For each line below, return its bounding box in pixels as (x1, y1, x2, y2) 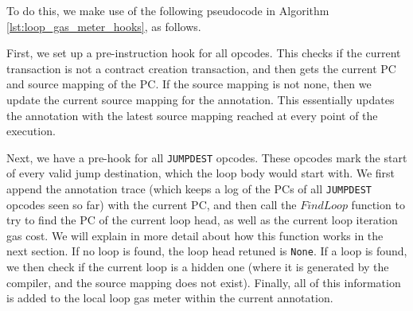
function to (351, 196, 405, 212)
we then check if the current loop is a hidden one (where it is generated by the (6, 259, 389, 275)
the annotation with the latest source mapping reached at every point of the (6, 107, 378, 123)
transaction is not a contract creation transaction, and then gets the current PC (6, 60, 396, 76)
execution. (6, 122, 56, 139)
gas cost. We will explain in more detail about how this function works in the (6, 227, 384, 243)
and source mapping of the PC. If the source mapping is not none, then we (6, 76, 372, 92)
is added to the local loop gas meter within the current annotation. (6, 290, 333, 306)
